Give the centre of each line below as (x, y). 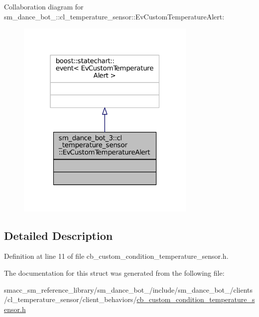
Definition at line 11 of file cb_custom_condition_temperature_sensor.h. (116, 256)
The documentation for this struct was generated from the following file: (114, 273)
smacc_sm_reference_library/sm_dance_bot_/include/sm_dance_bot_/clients (129, 289)
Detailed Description (59, 235)
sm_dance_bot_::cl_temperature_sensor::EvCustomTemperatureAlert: (114, 16)
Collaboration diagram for (44, 6)
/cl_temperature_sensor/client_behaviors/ (70, 299)
